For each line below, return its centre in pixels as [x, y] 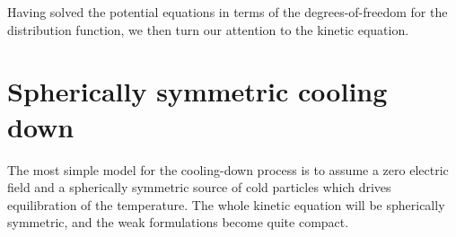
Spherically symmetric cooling [197, 91]
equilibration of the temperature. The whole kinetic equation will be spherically [226, 204]
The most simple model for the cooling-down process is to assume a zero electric [228, 169]
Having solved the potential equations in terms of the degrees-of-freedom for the [228, 12]
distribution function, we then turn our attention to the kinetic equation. [208, 29]
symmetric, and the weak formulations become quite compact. [178, 222]
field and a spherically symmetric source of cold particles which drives [199, 187]
